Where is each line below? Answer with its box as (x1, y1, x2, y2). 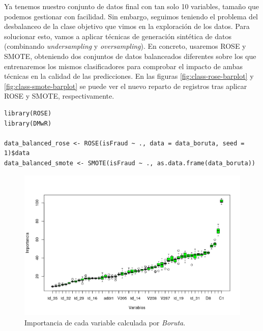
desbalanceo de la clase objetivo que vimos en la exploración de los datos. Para (4, 21, 250, 32)
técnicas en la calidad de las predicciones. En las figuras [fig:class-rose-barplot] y (4, 71, 254, 81)
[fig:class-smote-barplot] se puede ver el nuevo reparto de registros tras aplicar (4, 80, 247, 91)
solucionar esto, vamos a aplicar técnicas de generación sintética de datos (4, 31, 231, 41)
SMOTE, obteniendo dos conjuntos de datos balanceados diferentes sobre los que (4, 50, 256, 61)
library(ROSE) (4, 109, 52, 117)
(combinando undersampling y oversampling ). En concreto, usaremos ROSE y (4, 41, 246, 51)
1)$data (4, 149, 30, 157)
